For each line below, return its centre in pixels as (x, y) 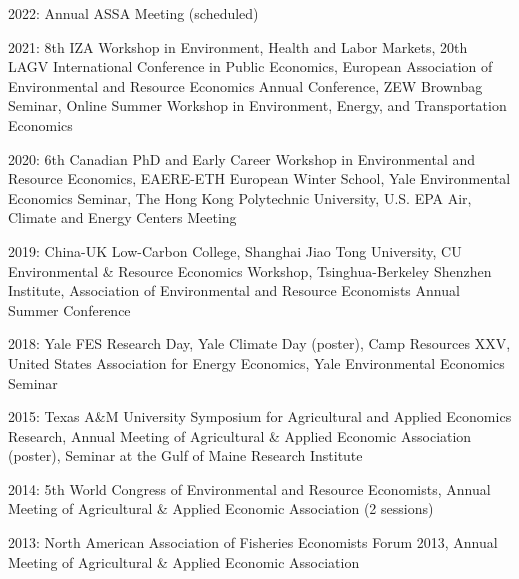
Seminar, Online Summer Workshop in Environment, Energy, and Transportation (257, 105)
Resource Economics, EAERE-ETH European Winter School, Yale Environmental (259, 178)
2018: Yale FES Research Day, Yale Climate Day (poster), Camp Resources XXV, (259, 343)
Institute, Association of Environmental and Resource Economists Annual (234, 290)
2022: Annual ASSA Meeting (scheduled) (133, 13)
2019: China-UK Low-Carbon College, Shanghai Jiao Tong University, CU (235, 250)
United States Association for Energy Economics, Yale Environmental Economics (256, 362)
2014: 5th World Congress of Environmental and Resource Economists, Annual (249, 488)
